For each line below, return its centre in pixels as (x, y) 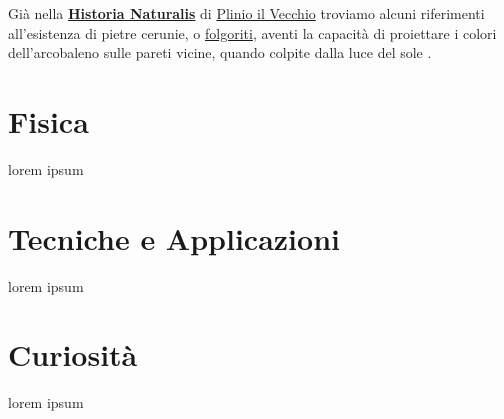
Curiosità (73, 354)
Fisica (48, 120)
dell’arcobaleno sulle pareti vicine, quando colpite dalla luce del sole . (220, 52)
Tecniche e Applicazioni (174, 237)
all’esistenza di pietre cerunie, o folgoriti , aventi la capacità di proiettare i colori (252, 32)
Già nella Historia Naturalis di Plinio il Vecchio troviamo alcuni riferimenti (246, 13)
